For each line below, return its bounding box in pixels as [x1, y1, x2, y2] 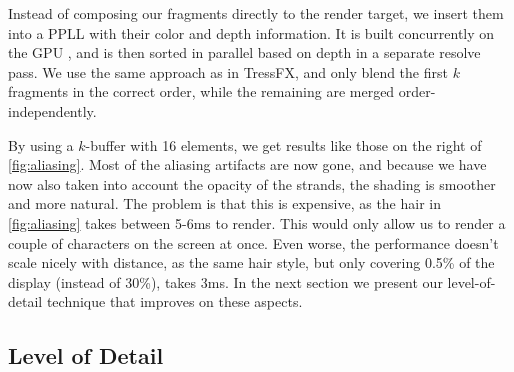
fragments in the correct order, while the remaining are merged [8, 81, 395, 102]
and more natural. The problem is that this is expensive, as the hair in [8, 193, 441, 214]
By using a [8, 134, 74, 155]
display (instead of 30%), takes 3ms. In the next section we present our [8, 271, 443, 292]
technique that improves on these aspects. [46, 291, 303, 312]
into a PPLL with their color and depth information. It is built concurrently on [8, 22, 495, 43]
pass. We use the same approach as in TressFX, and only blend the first [8, 61, 448, 82]
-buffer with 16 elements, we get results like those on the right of [85, 134, 482, 155]
